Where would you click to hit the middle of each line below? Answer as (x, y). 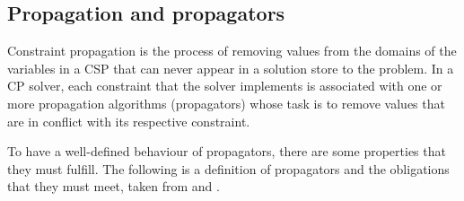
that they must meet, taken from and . (114, 186)
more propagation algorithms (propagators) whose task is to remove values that (226, 103)
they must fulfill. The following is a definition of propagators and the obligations (228, 168)
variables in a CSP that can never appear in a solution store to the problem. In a (231, 68)
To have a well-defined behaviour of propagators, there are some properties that (227, 151)
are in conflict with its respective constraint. (129, 121)
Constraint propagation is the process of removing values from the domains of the (232, 51)
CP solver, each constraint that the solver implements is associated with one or (225, 86)
